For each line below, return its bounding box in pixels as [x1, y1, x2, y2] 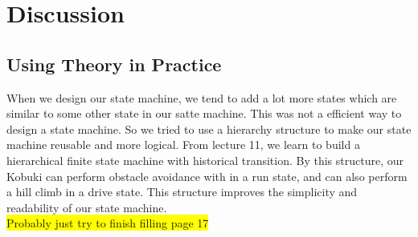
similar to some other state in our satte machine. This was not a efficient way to [6, 105, 402, 122]
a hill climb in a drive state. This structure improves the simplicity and [6, 183, 358, 200]
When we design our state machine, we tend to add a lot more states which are [6, 89, 397, 106]
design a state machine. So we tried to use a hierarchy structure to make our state [6, 120, 412, 137]
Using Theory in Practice [6, 51, 222, 76]
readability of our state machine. [6, 199, 167, 215]
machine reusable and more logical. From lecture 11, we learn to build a [6, 136, 360, 153]
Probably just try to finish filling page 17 [6, 215, 209, 231]
